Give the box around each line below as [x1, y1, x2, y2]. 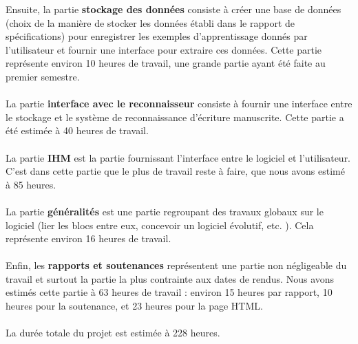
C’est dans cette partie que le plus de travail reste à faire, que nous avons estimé [6, 164, 345, 178]
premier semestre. [6, 69, 80, 83]
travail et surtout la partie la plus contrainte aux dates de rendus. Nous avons [6, 271, 335, 286]
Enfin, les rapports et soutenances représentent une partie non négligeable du [6, 258, 347, 272]
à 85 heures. [6, 177, 56, 191]
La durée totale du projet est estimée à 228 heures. [6, 325, 220, 340]
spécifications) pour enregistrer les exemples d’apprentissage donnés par [6, 29, 308, 43]
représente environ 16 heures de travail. [6, 231, 171, 246]
